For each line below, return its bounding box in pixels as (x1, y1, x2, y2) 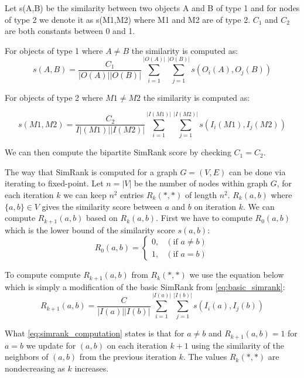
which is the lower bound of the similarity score (5, 223, 175, 236)
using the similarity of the (191, 339, 284, 351)
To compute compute (5, 268, 81, 281)
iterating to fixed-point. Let (5, 177, 104, 189)
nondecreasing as (5, 362, 65, 374)
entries (120, 189, 144, 200)
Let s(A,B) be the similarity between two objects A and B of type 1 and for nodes (5, 2, 300, 13)
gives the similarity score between (42, 200, 162, 212)
